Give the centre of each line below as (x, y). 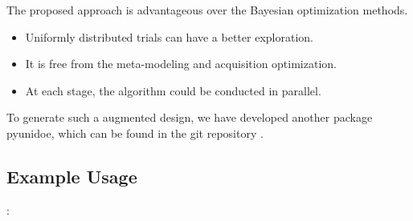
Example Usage (72, 176)
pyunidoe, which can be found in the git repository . (135, 133)
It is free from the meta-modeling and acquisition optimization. (181, 64)
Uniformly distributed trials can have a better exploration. (169, 36)
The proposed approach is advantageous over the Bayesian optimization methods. (207, 10)
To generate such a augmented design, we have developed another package (190, 117)
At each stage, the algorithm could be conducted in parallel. (173, 90)
